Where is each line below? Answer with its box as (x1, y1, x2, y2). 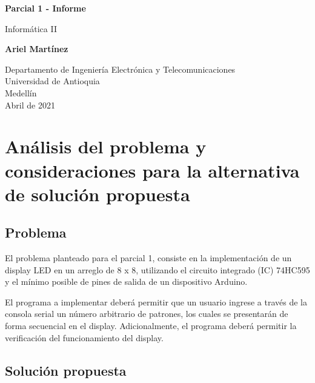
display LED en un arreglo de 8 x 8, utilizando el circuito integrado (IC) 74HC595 (5, 263, 310, 276)
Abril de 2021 (5, 98, 55, 111)
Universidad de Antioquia (5, 75, 100, 87)
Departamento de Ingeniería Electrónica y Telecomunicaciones (5, 62, 236, 75)
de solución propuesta (5, 181, 190, 206)
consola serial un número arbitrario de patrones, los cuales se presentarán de (5, 307, 288, 320)
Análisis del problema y (5, 134, 207, 159)
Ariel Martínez (5, 42, 68, 55)
